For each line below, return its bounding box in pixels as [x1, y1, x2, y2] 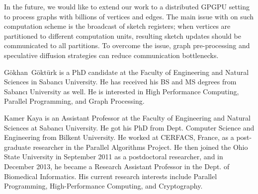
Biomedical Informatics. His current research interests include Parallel [4, 171, 217, 181]
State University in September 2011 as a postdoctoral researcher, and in [4, 151, 223, 162]
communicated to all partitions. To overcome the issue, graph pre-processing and [4, 40, 250, 51]
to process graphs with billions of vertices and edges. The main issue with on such [4, 11, 254, 21]
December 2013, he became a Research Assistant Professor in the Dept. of [4, 161, 230, 171]
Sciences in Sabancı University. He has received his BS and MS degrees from [4, 76, 237, 87]
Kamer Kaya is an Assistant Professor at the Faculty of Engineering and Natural [4, 112, 251, 123]
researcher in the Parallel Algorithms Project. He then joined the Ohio [33, 141, 248, 152]
